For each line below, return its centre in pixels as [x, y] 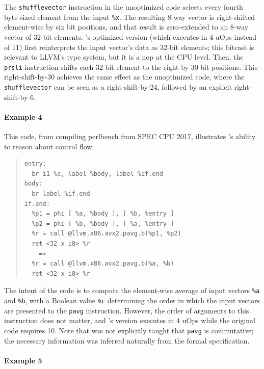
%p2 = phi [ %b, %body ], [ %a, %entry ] [103, 223]
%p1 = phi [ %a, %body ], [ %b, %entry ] [103, 214]
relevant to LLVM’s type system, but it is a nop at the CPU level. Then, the [124, 57]
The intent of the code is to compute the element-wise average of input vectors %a [132, 290]
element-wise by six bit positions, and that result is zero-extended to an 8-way [126, 27]
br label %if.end [61, 193]
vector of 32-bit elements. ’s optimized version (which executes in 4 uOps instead [130, 36]
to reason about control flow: [49, 146]
